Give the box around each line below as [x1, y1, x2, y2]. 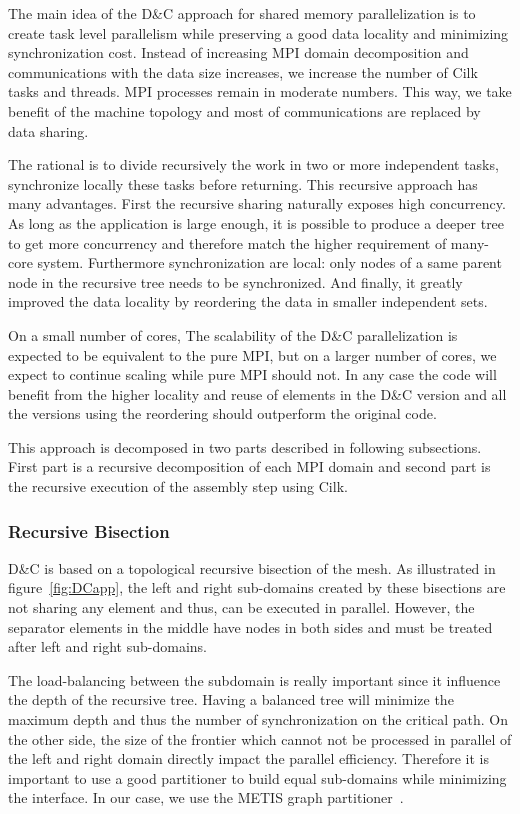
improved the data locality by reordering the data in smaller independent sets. [8, 291, 488, 312]
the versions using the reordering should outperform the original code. [8, 403, 437, 424]
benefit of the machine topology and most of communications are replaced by [8, 100, 481, 121]
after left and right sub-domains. [8, 636, 207, 657]
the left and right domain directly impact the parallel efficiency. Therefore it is [8, 748, 489, 769]
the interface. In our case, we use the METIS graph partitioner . [8, 787, 404, 808]
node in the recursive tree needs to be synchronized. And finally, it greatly [8, 271, 463, 292]
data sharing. [8, 120, 89, 141]
